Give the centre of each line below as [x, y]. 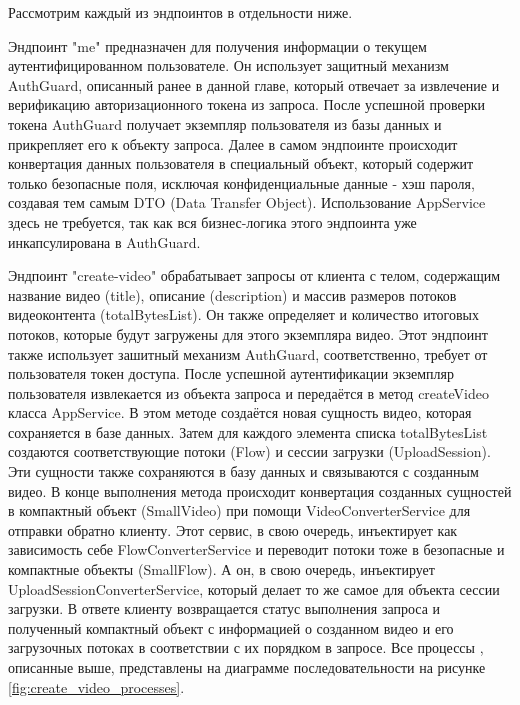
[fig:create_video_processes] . [96, 686]
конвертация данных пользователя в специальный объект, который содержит [241, 163]
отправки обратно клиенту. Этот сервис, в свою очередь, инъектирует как [233, 529]
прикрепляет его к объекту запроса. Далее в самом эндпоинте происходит [233, 143]
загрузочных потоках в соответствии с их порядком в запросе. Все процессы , [246, 647]
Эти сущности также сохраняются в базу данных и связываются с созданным [243, 471]
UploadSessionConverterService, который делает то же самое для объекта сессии [254, 588]
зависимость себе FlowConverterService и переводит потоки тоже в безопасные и [256, 549]
